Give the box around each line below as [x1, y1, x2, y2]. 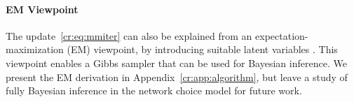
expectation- [255, 28, 308, 43]
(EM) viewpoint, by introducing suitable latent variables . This [67, 42, 338, 57]
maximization [6, 42, 64, 57]
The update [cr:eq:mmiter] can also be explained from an [6, 28, 252, 43]
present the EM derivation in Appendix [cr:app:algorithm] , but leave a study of [6, 69, 348, 84]
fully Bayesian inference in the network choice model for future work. [6, 83, 302, 98]
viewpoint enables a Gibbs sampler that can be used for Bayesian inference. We [6, 55, 347, 70]
